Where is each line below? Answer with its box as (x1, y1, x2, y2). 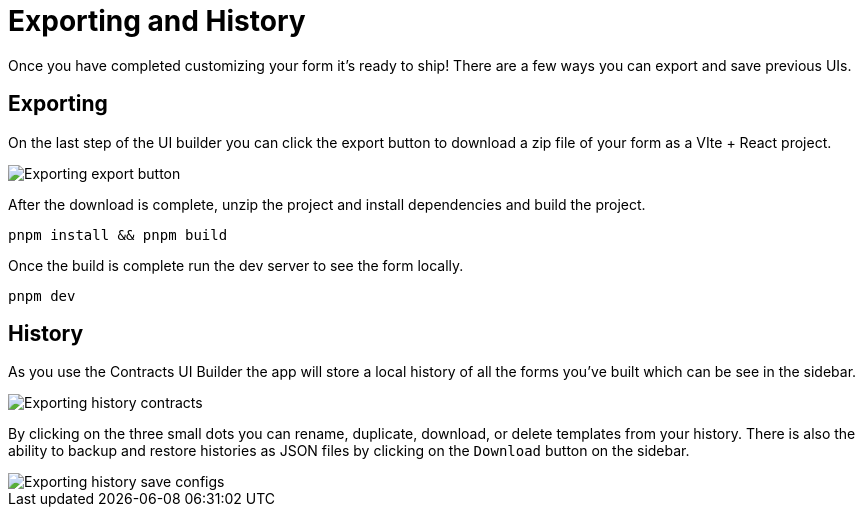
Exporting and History (8, 4, 306, 38)
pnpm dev (8, 287, 76, 304)
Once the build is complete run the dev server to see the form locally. (8, 256, 464, 274)
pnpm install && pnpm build (8, 226, 228, 243)
